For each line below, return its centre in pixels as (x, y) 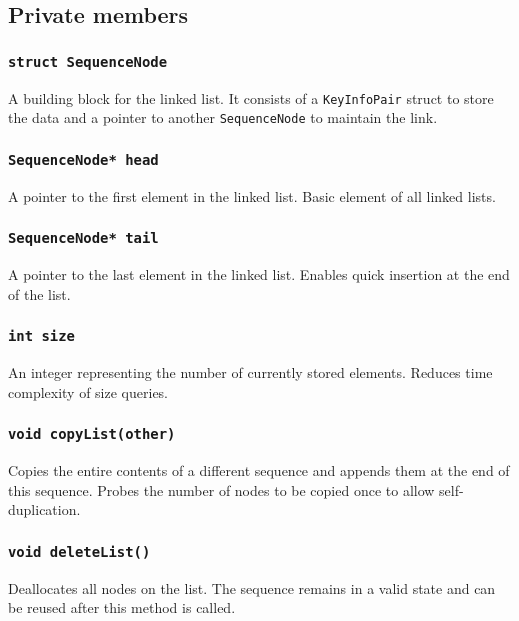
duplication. (44, 509)
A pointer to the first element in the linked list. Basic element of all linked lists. (252, 195)
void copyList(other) (92, 434)
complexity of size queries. (88, 391)
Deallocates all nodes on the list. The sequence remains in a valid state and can (252, 587)
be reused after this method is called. (122, 607)
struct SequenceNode (88, 61)
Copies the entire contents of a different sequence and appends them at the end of (259, 469)
